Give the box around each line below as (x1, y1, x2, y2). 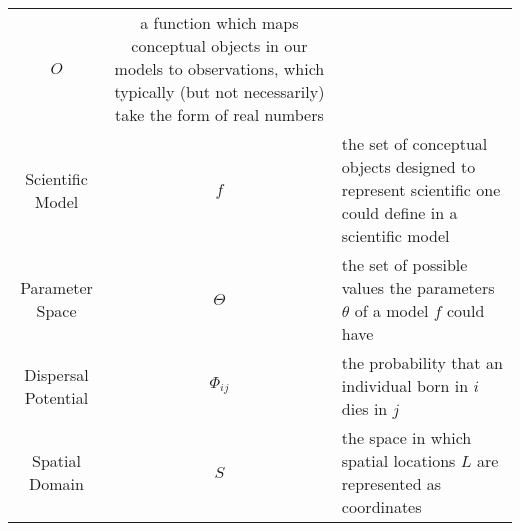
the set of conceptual (341, 132, 488, 155)
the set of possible (341, 253, 468, 276)
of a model (354, 299, 429, 322)
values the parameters (341, 276, 495, 299)
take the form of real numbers (115, 103, 324, 126)
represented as (341, 472, 442, 495)
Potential (24, 385, 89, 409)
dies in (341, 397, 388, 420)
